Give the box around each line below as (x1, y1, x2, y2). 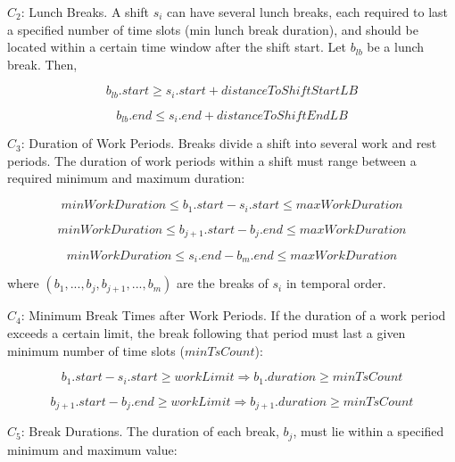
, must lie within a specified (293, 422, 444, 441)
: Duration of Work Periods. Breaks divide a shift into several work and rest (21, 134, 437, 153)
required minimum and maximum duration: (7, 169, 245, 187)
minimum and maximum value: (7, 440, 178, 458)
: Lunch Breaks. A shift (21, 3, 150, 21)
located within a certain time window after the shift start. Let (7, 37, 347, 56)
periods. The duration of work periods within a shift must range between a (7, 151, 417, 169)
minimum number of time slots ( (7, 341, 185, 359)
